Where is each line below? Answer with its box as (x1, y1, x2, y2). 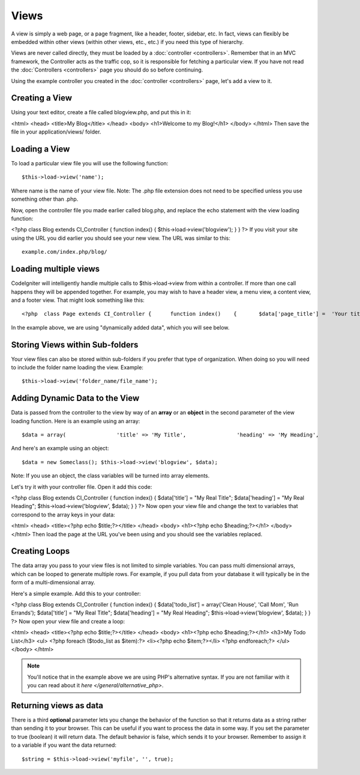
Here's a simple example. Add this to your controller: (11, 590, 141, 597)
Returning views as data (11, 700, 104, 711)
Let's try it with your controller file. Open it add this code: (11, 483, 152, 490)
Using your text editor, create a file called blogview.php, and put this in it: (11, 109, 191, 116)
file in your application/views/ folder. (11, 128, 101, 135)
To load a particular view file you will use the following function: (11, 160, 169, 167)
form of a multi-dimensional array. (11, 579, 95, 586)
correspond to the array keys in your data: (11, 511, 115, 518)
